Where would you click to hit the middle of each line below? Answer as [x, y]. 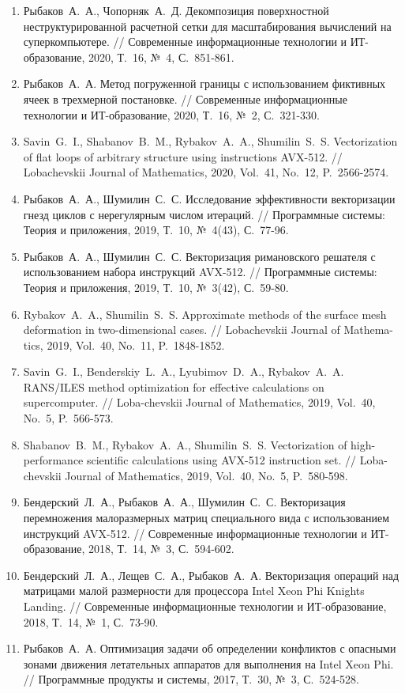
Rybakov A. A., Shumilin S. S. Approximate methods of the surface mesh [205, 314]
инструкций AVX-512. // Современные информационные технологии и [195, 533]
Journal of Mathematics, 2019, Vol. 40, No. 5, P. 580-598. [206, 475]
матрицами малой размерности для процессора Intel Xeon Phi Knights [194, 591]
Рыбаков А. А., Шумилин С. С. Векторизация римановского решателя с [199, 256]
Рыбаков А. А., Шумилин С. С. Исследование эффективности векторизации [209, 198]
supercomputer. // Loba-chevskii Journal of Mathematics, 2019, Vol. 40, [199, 402]
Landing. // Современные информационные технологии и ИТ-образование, [205, 606]
